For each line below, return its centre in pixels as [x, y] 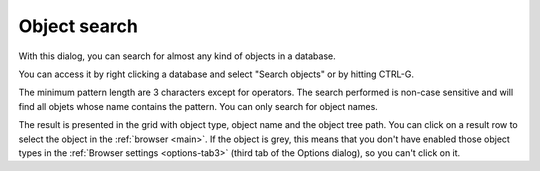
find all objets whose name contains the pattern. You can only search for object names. [198, 106]
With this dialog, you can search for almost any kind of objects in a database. [177, 56]
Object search [78, 26]
